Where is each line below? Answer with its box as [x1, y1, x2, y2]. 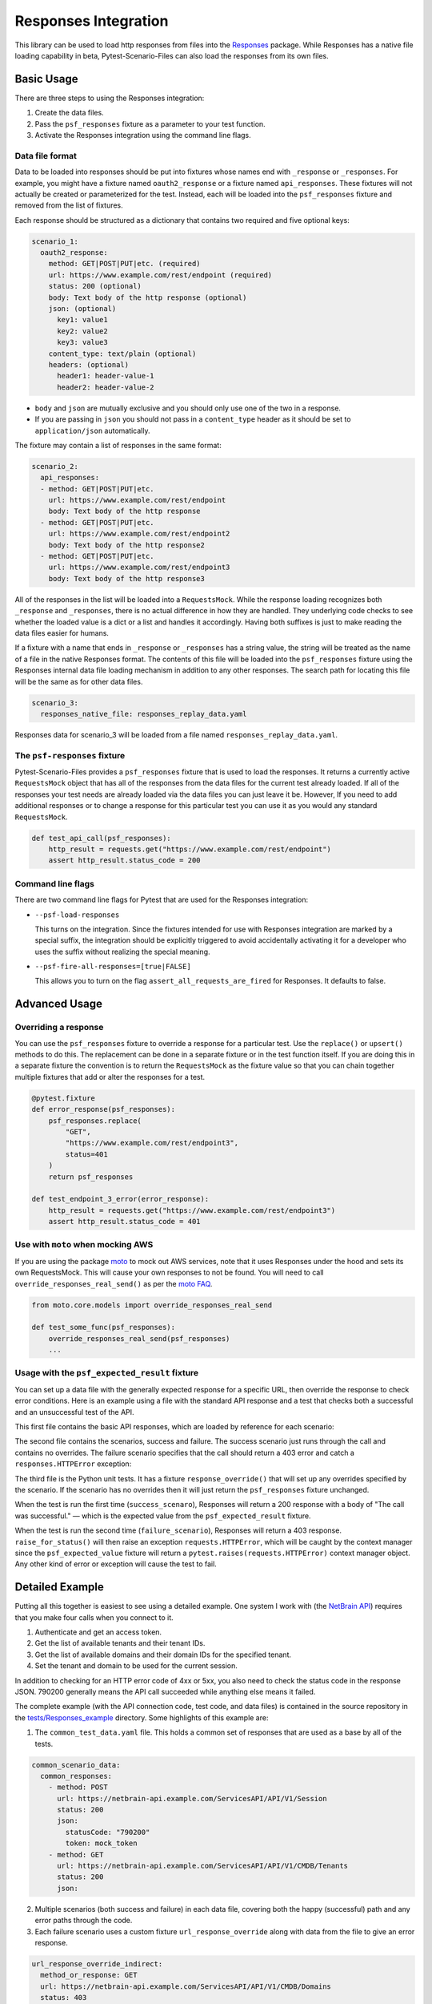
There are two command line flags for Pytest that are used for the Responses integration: [14, 895, 308, 905]
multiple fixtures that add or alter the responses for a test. [14, 1072, 206, 1081]
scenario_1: [31, 236, 79, 246]
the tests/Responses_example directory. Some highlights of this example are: [14, 1712, 269, 1723]
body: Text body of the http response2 [48, 540, 206, 549]
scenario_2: [31, 462, 79, 471]
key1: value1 [57, 315, 108, 325]
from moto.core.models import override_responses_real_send [31, 1300, 273, 1310]
